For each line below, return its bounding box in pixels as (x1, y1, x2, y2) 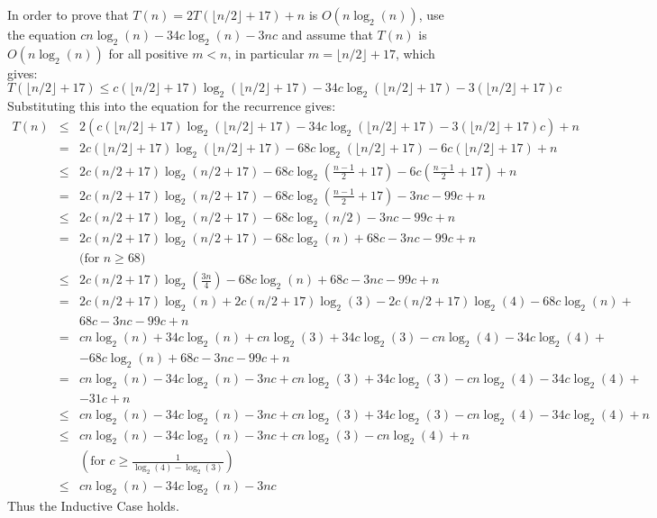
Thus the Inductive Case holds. (7, 496, 179, 515)
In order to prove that (7, 5, 129, 23)
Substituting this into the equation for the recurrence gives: (7, 96, 336, 115)
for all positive (108, 43, 188, 62)
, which (395, 43, 435, 62)
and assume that (281, 25, 373, 43)
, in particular (227, 43, 305, 62)
